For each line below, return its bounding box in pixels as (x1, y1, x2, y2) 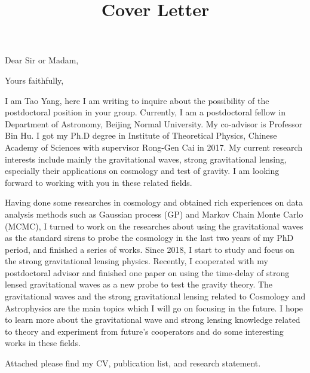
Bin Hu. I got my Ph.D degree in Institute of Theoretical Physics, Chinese (5, 129, 277, 142)
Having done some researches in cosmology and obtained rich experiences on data (5, 196, 303, 209)
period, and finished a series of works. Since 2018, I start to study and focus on (5, 243, 294, 255)
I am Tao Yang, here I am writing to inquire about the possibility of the (5, 94, 269, 106)
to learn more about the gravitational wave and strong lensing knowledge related (5, 313, 300, 326)
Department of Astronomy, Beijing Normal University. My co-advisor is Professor (5, 117, 303, 130)
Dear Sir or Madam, (5, 54, 79, 66)
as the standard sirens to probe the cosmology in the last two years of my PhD (5, 231, 294, 244)
